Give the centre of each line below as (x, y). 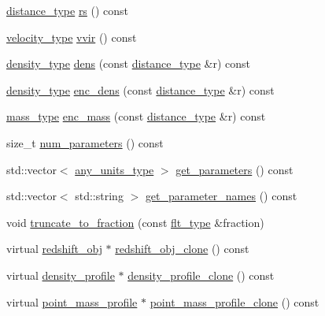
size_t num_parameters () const (85, 142)
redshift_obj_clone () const (182, 249)
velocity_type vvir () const (72, 37)
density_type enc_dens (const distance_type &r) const (140, 89)
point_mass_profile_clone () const (235, 301)
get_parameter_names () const (221, 196)
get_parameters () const (235, 169)
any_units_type (114, 169)
